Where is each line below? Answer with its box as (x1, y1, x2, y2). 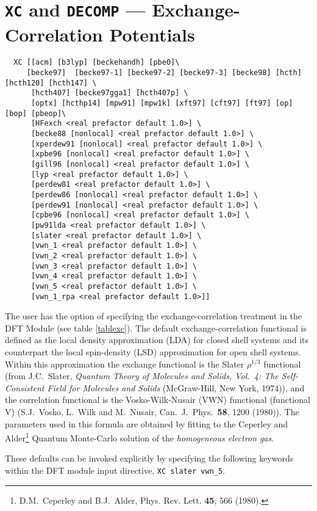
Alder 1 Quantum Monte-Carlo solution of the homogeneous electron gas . (5, 430, 274, 444)
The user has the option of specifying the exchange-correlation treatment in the (5, 310, 302, 322)
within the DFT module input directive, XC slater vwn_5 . (5, 463, 226, 476)
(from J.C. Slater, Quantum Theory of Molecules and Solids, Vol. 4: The (5, 369, 279, 382)
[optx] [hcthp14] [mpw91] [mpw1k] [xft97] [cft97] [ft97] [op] (30, 99, 293, 108)
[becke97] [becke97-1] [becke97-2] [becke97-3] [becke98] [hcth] (26, 68, 302, 78)
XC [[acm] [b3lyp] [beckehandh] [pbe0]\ (13, 58, 180, 67)
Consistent (5, 381, 45, 394)
